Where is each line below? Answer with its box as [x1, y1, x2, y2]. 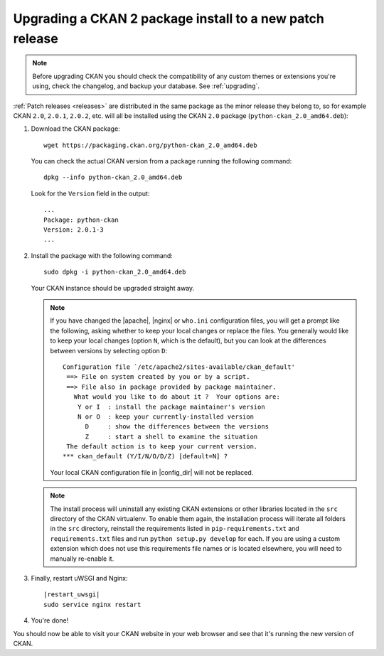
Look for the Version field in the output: [31, 189, 150, 198]
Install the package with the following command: [31, 251, 174, 259]
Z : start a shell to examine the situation [85, 432, 258, 441]
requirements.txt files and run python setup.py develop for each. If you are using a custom [50, 534, 341, 543]
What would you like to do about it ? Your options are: [73, 393, 280, 401]
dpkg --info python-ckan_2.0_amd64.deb [43, 173, 183, 181]
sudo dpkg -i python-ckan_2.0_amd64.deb [43, 268, 186, 276]
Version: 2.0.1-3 [43, 226, 104, 234]
